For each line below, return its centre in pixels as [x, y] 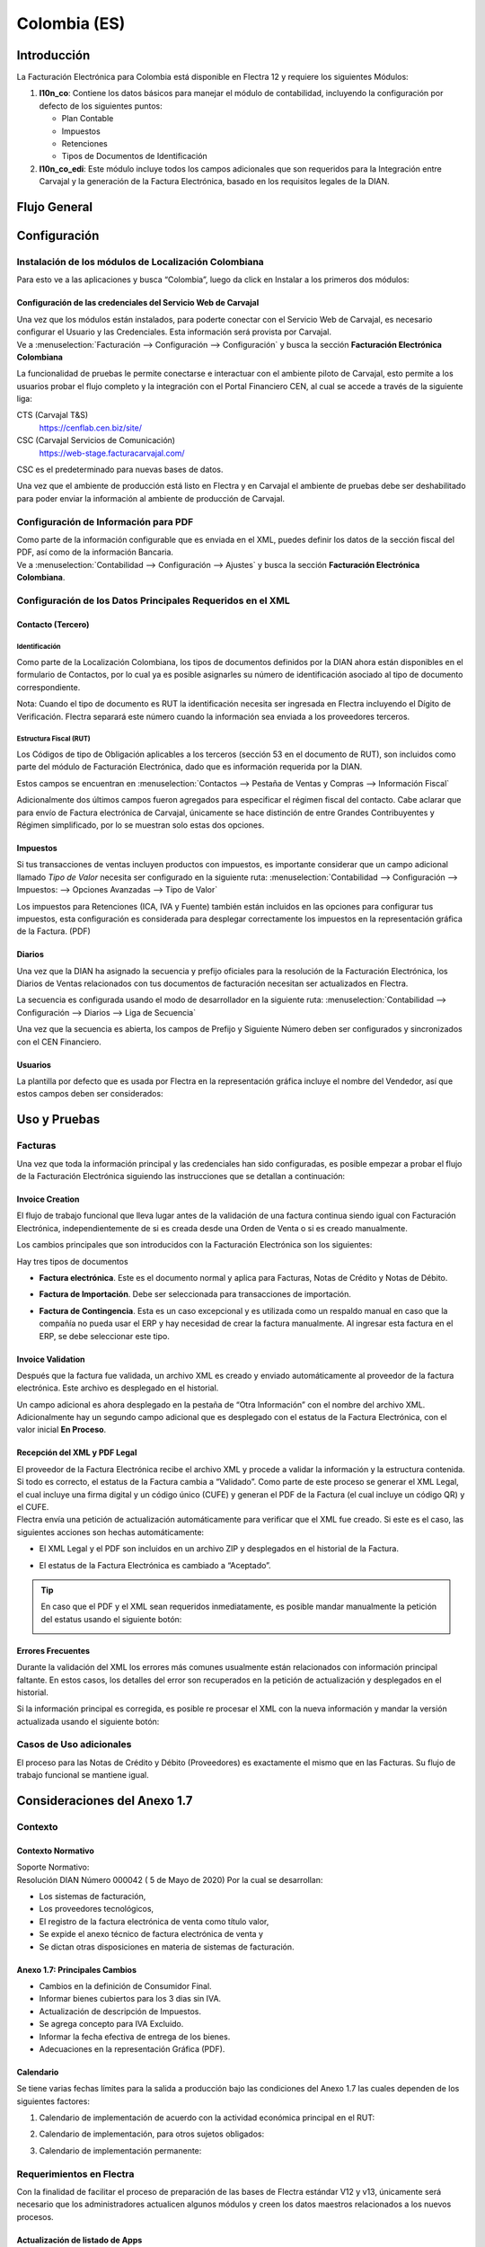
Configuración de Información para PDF [105, 521]
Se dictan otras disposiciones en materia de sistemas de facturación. [167, 1947]
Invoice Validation [51, 1359]
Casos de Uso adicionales [74, 1745]
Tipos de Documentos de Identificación [135, 156]
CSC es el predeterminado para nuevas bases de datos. [120, 470]
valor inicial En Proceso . [62, 1430]
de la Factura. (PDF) [54, 931]
